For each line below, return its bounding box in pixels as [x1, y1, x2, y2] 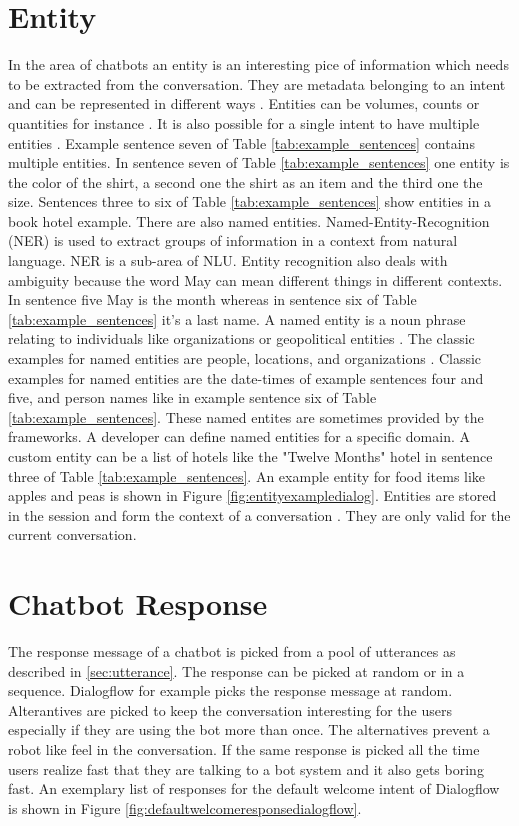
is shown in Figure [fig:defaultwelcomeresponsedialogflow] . [8, 797, 362, 818]
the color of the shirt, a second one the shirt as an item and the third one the [8, 171, 483, 192]
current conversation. [8, 524, 137, 545]
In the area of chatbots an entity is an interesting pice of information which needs [8, 54, 509, 75]
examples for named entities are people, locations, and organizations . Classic [8, 348, 482, 369]
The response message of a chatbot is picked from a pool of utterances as [8, 641, 456, 662]
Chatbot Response [8, 583, 268, 624]
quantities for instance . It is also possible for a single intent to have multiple [8, 112, 480, 133]
